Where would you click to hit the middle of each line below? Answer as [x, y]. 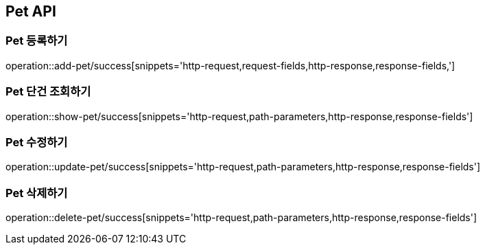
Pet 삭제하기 [37, 193]
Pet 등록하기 [37, 41]
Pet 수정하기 [37, 142]
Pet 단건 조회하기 [48, 92]
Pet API [31, 11]
